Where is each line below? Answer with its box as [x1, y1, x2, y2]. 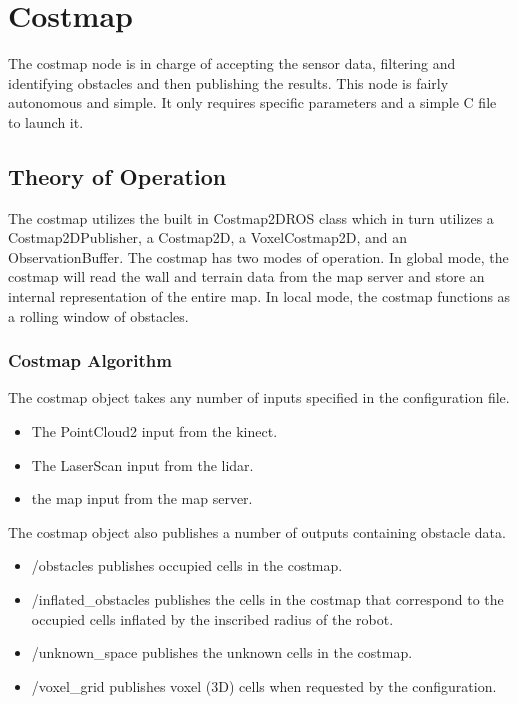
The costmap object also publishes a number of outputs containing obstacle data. [8, 521, 506, 542]
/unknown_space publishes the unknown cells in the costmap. [31, 642, 413, 663]
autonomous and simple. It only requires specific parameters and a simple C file [8, 92, 497, 113]
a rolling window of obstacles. [8, 305, 189, 326]
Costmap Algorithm [8, 348, 172, 373]
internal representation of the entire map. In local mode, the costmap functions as [8, 286, 511, 307]
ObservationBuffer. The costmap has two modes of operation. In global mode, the [8, 246, 509, 267]
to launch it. [8, 111, 84, 132]
